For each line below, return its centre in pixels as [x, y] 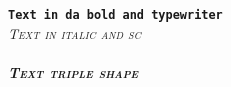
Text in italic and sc [74, 32]
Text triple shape [73, 71]
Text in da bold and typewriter [115, 15]
